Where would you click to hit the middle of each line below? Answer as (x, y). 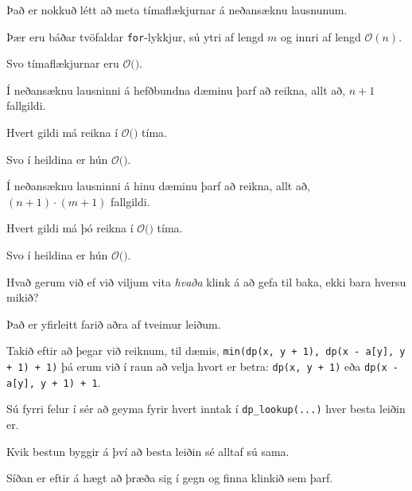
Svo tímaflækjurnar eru (63, 63)
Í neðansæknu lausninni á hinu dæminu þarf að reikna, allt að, (158, 186)
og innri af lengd (321, 36)
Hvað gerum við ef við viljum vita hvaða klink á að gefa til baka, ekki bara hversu (206, 281)
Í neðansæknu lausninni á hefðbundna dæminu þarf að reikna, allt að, (176, 90)
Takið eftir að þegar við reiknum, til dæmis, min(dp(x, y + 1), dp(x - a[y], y (206, 351)
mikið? (23, 297)
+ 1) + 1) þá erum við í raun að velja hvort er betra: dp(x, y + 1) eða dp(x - (202, 366)
